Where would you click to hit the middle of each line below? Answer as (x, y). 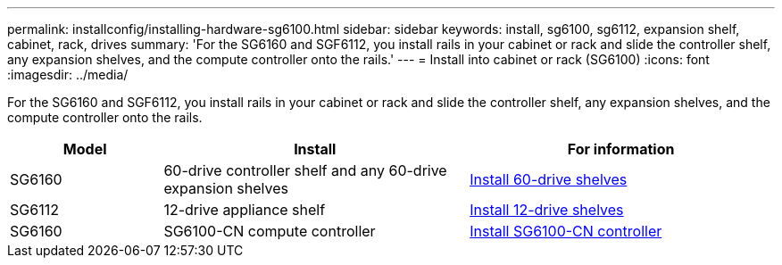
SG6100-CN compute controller (270, 231)
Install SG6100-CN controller (566, 231)
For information (621, 149)
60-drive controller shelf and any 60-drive (305, 170)
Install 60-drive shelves (549, 179)
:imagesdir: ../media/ (68, 75)
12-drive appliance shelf (245, 210)
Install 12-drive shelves (547, 210)
